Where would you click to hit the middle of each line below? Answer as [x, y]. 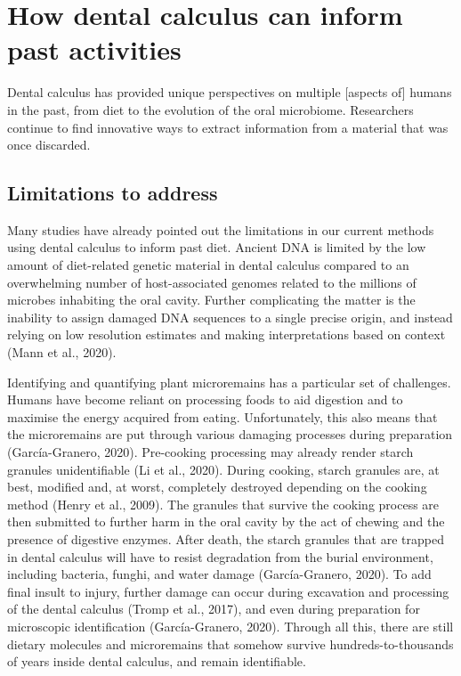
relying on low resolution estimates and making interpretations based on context [226, 334]
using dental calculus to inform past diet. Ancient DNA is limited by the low [217, 247]
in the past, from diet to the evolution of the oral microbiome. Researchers [210, 109]
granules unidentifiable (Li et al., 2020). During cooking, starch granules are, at [223, 469]
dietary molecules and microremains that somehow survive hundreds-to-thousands [230, 643]
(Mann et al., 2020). [62, 352]
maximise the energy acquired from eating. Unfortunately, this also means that [222, 416]
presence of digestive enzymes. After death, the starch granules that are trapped [226, 538]
